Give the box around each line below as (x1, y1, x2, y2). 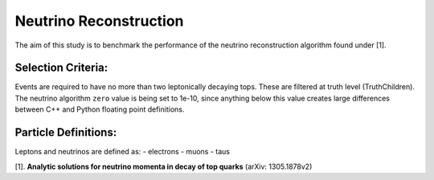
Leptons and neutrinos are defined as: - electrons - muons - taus (14, 147, 231, 157)
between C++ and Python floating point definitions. (14, 104, 185, 114)
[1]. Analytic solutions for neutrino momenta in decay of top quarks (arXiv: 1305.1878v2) (14, 162, 313, 171)
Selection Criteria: (14, 61, 108, 75)
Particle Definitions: (14, 125, 117, 140)
